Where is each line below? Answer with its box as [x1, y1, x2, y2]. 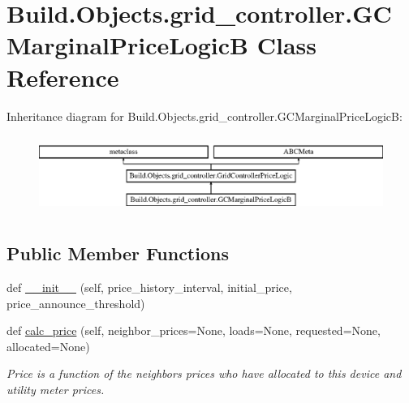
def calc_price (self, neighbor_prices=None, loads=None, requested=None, [6, 322, 381, 339]
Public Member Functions [6, 241, 229, 266]
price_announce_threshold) [6, 294, 145, 311]
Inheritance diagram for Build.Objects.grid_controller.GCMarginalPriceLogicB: [6, 107, 403, 124]
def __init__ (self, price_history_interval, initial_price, [6, 278, 292, 295]
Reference [6, 60, 119, 93]
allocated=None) [6, 337, 90, 354]
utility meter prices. [6, 380, 105, 397]
